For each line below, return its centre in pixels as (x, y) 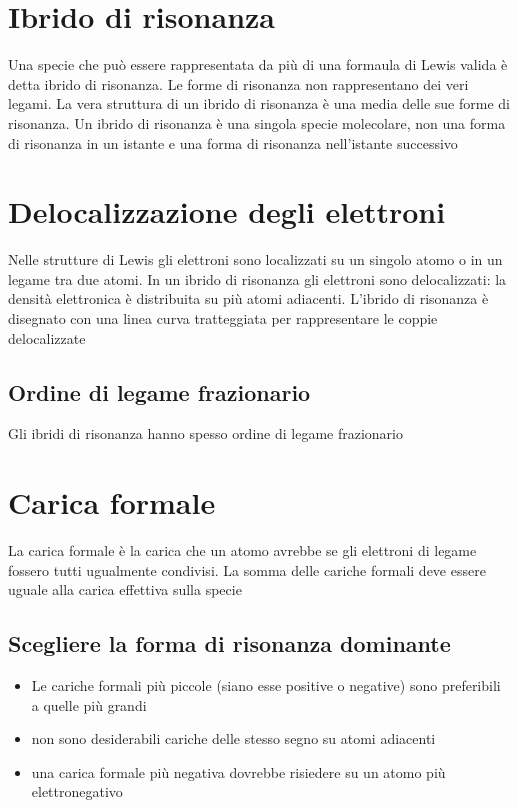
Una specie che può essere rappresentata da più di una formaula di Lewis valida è (258, 64)
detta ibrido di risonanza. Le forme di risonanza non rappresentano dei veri (238, 83)
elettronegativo (77, 791)
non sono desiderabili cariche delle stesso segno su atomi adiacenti (233, 738)
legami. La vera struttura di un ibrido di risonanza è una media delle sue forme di (259, 103)
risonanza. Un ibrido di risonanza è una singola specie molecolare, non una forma (257, 122)
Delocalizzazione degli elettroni (227, 211)
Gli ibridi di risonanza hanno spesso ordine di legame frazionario (205, 433)
